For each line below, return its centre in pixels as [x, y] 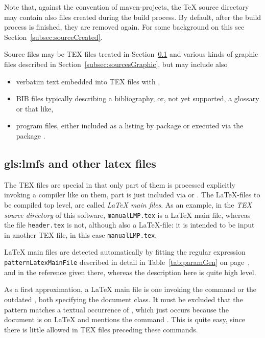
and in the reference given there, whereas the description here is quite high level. [130, 272]
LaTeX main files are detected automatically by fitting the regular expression [125, 252]
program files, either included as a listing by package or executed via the [130, 126]
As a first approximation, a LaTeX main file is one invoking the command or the [130, 289]
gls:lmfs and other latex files [80, 163]
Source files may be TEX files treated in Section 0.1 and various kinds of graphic [131, 54]
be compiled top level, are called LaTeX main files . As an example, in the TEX [128, 204]
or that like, [35, 108]
